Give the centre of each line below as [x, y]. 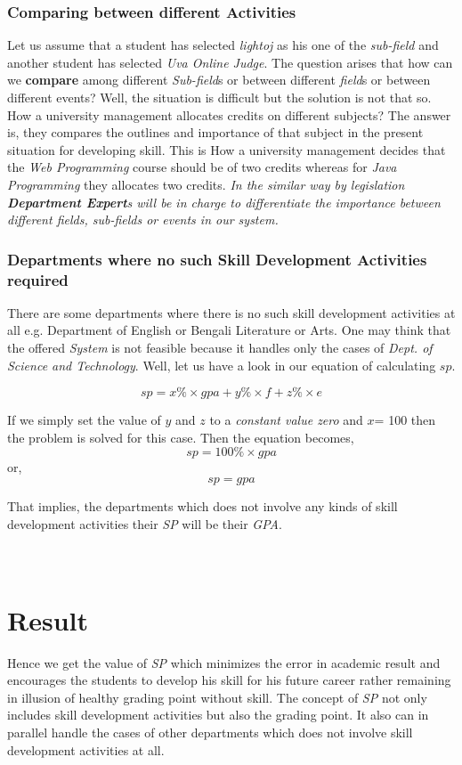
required [38, 279]
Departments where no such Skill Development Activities [217, 259]
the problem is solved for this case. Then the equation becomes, [181, 437]
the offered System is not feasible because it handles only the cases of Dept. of [220, 348]
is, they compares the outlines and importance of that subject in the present [215, 132]
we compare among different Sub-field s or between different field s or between [219, 80]
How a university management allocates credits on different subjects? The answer [229, 114]
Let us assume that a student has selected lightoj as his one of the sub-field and [223, 45]
